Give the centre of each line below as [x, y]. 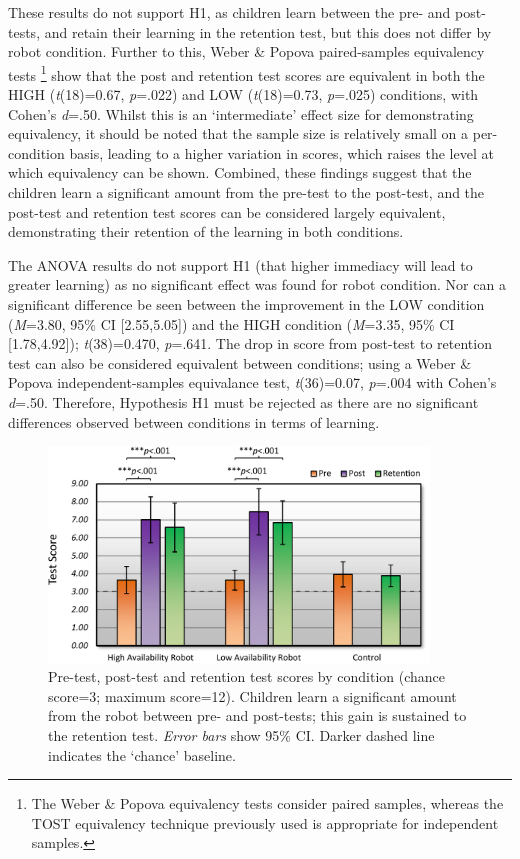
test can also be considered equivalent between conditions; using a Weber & [240, 362]
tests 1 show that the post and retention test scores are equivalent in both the [246, 73]
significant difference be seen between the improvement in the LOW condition [246, 303]
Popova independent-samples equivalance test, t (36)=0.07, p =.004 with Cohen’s [252, 382]
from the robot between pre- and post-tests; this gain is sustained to [257, 715]
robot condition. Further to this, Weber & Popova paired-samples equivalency [246, 51]
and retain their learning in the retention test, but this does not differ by [268, 31]
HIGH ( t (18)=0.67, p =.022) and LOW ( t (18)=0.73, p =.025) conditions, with [243, 94]
